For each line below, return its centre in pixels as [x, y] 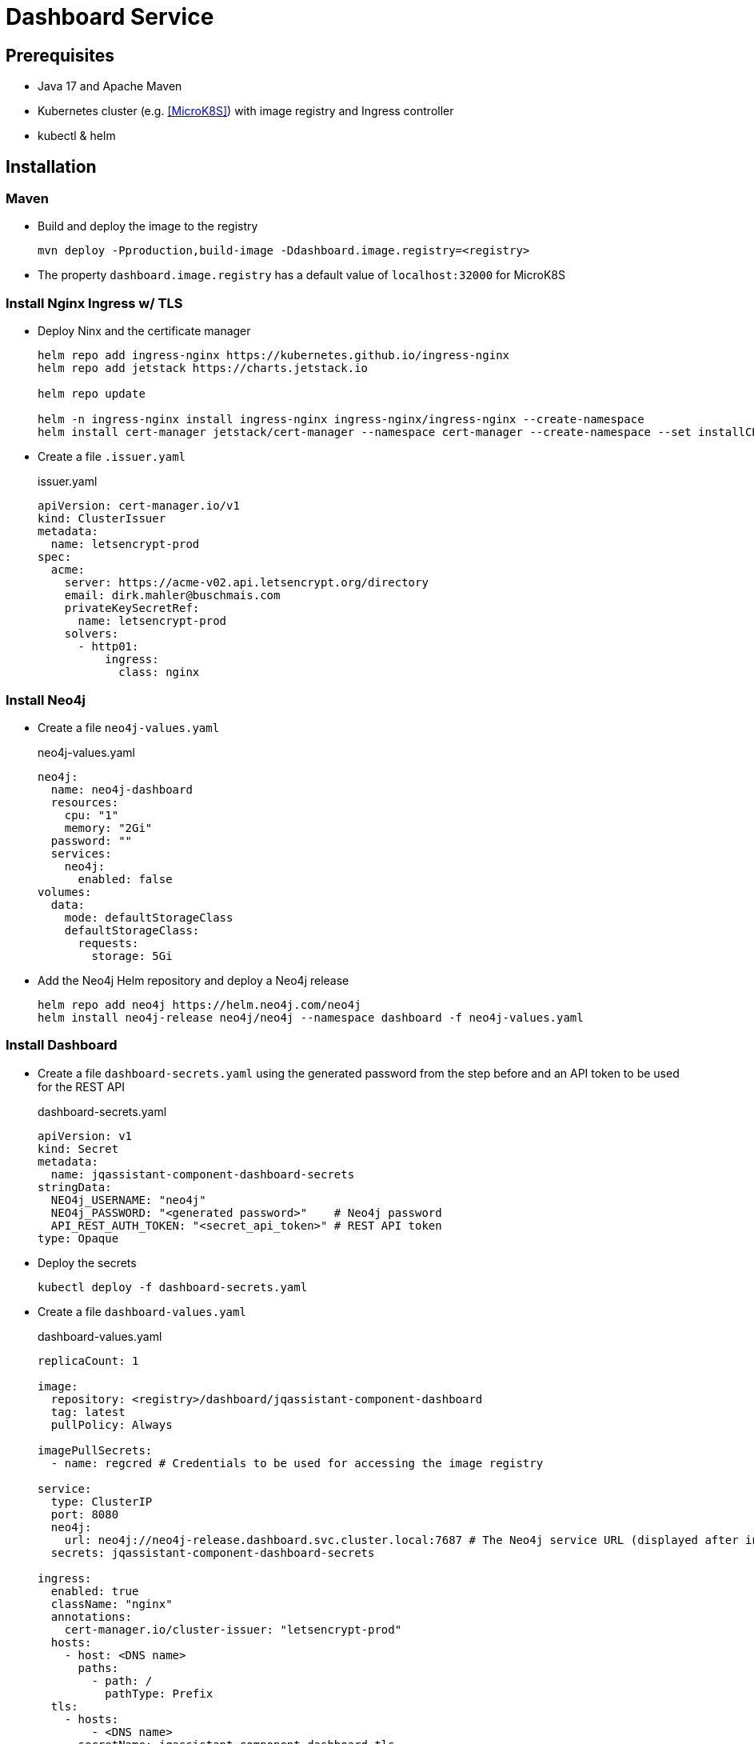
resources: [85, 802]
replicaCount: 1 [88, 1360]
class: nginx [159, 672]
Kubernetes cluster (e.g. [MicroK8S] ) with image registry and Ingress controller [246, 111]
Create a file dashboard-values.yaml [142, 1311]
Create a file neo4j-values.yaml [129, 727]
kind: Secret [78, 1148]
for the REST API [82, 1086]
